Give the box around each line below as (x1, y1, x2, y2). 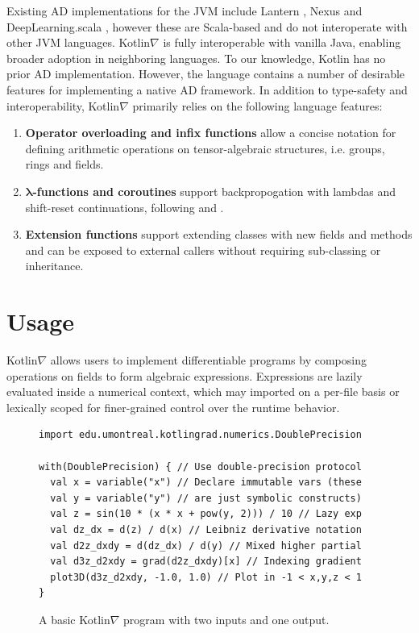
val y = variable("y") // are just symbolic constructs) (50, 492, 362, 504)
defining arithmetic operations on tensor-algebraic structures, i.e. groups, (25, 140, 385, 156)
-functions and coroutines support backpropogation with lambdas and (32, 182, 396, 199)
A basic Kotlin (39, 610, 110, 627)
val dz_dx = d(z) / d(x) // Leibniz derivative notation (50, 523, 362, 535)
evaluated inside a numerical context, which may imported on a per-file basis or (6, 383, 400, 400)
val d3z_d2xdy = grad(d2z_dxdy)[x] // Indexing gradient (50, 556, 362, 568)
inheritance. (25, 257, 84, 274)
